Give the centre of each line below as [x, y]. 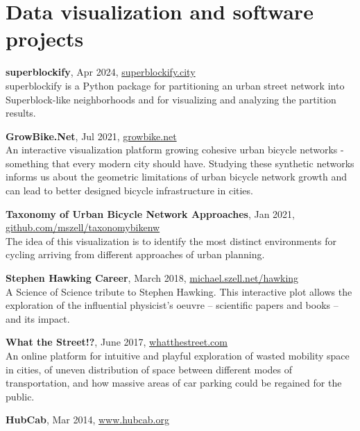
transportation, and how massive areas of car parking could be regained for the [174, 383]
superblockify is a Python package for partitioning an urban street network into [175, 85]
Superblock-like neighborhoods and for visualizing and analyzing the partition [171, 99]
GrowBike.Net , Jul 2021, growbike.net [91, 136]
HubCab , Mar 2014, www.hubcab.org [87, 420]
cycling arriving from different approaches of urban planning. [135, 254]
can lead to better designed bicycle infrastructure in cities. [129, 191]
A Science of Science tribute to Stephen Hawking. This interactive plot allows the [179, 291]
